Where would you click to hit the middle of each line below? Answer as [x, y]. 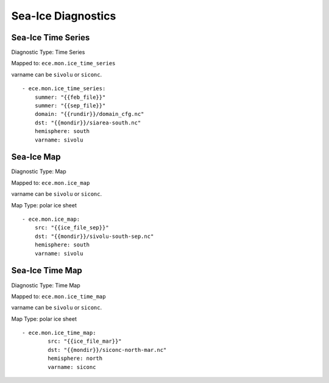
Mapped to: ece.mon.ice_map [51, 182]
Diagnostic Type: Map [39, 171]
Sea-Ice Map [36, 157]
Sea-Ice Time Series [51, 38]
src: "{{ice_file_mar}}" [85, 341]
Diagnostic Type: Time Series [48, 52]
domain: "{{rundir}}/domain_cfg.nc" [89, 114]
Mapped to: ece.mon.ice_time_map [58, 296]
